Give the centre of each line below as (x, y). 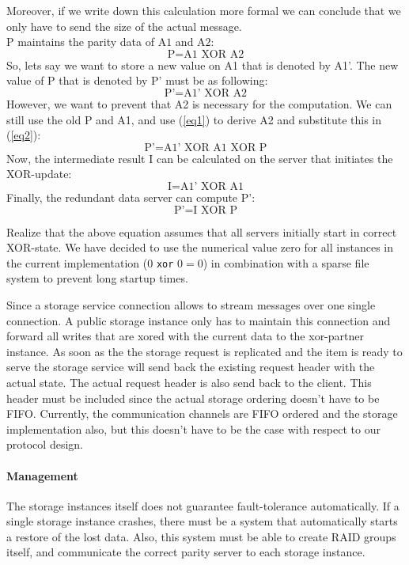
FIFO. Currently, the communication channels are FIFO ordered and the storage (202, 413)
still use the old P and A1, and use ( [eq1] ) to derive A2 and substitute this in (194, 119)
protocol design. (45, 444)
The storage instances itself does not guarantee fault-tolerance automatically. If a (203, 505)
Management (42, 475)
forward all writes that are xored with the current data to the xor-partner (185, 336)
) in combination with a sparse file (286, 262)
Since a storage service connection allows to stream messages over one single (191, 304)
